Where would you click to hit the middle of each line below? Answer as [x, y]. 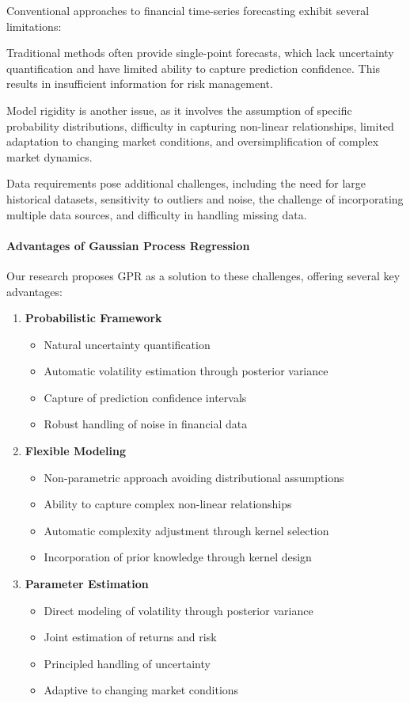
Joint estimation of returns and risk [130, 637]
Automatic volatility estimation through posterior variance [186, 371]
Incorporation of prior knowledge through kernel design [178, 557]
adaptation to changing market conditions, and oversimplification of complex [193, 141]
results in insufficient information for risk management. [140, 84]
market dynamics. [49, 156]
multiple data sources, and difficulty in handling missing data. [157, 214]
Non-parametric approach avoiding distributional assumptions [194, 477]
